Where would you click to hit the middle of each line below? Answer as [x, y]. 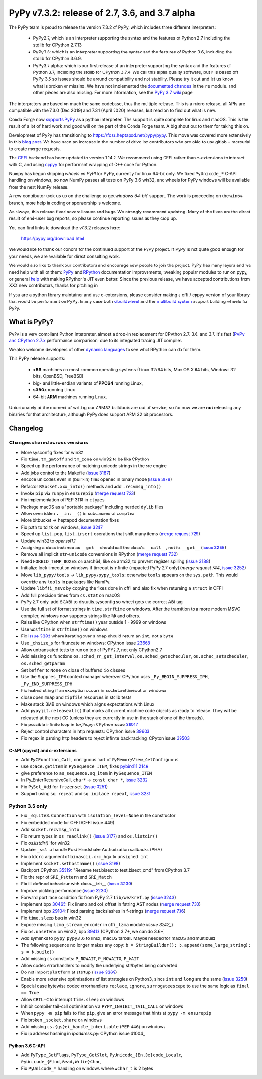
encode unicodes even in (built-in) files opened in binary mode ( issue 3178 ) [97, 479]
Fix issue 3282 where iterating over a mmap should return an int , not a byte [97, 636]
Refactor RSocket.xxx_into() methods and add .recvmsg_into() [91, 486]
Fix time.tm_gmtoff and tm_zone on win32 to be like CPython [85, 459]
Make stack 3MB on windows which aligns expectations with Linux [88, 704]
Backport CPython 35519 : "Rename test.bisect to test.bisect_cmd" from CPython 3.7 [106, 870]
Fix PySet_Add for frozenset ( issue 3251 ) [65, 787]
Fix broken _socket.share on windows [61, 1020]
